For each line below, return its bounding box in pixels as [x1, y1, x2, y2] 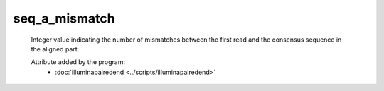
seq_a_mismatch [13, 11, 115, 26]
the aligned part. [31, 44, 80, 53]
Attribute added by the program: [31, 58, 126, 66]
